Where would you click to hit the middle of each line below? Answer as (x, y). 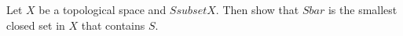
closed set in (36, 25)
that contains (113, 25)
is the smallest (363, 9)
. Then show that (257, 9)
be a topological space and (103, 9)
